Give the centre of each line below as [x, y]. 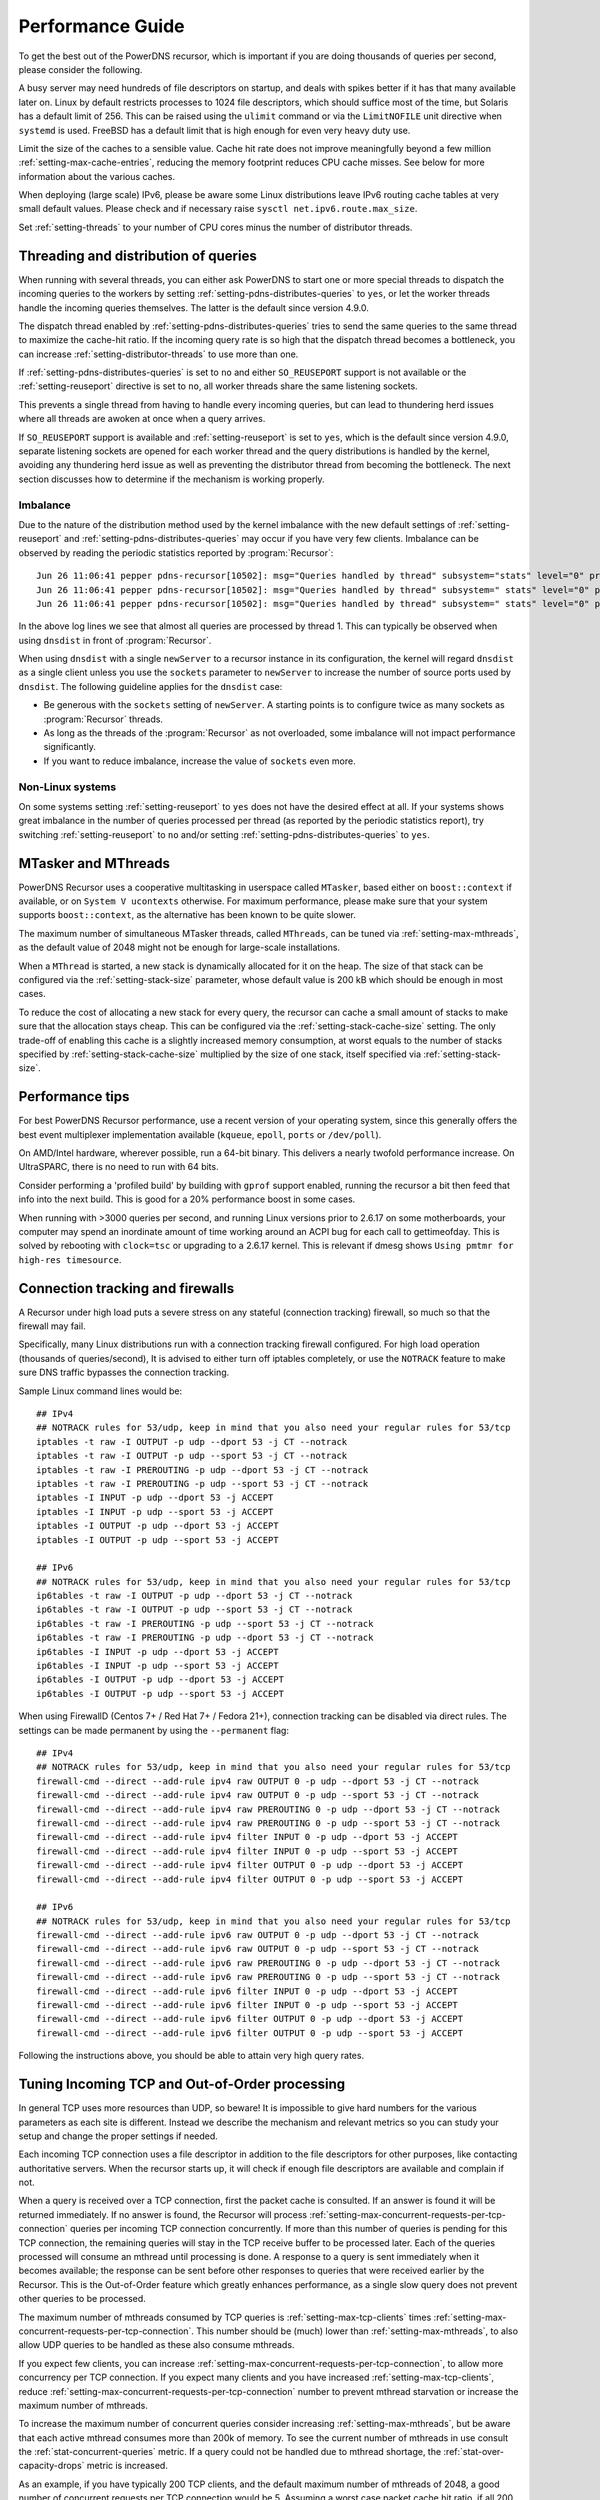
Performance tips [74, 1096]
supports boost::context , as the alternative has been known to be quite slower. [187, 915]
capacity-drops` [51, 2466]
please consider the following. [80, 69]
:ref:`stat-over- [474, 2452]
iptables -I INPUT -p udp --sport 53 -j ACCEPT [155, 1511]
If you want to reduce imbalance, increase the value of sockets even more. [199, 761]
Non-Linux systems [67, 787]
